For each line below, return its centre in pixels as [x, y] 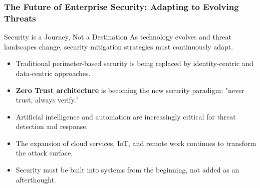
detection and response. [52, 126]
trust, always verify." [47, 100]
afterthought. [36, 179]
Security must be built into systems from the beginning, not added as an [127, 170]
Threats [20, 18]
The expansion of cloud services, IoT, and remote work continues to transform [136, 143]
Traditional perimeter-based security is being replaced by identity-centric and [135, 63]
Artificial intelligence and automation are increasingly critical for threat [126, 116]
